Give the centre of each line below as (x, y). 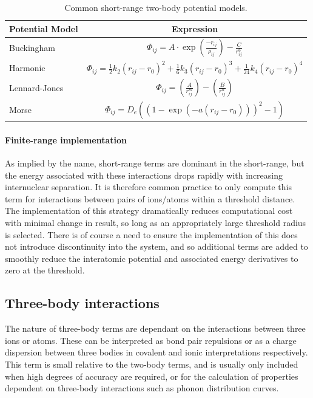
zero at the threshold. (45, 270)
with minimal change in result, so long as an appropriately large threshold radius (156, 222)
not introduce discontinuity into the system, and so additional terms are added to (156, 246)
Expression (195, 28)
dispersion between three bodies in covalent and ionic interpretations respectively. (156, 352)
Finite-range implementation (66, 139)
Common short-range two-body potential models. (156, 7)
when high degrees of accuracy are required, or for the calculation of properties (152, 376)
